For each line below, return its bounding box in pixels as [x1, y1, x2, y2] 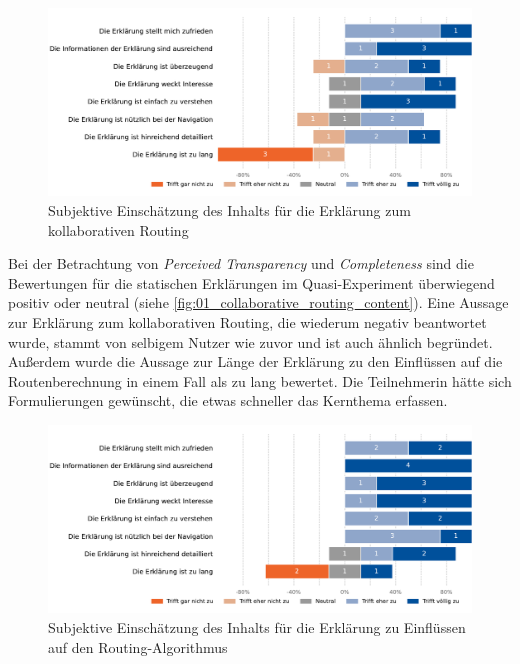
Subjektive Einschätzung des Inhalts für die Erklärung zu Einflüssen [48, 616, 466, 637]
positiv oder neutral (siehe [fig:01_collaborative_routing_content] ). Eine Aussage [8, 292, 509, 313]
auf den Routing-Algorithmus [48, 636, 228, 657]
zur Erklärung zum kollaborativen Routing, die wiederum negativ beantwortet [8, 311, 487, 332]
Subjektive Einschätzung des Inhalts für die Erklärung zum [48, 199, 411, 220]
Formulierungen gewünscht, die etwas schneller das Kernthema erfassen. [8, 390, 448, 411]
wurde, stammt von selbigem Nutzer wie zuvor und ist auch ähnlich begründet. [8, 331, 493, 352]
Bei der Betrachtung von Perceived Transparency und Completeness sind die [8, 253, 474, 274]
